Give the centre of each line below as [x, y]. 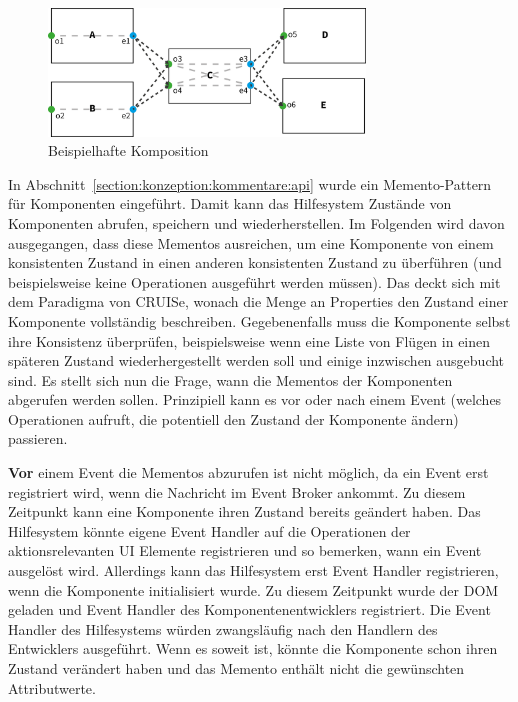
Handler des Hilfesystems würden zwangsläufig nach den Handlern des [223, 628]
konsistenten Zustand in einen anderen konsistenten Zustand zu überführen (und [255, 262]
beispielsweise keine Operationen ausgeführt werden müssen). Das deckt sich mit [254, 281]
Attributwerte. [52, 687]
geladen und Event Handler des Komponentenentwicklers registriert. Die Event [249, 609]
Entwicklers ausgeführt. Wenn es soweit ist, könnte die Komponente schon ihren [253, 648]
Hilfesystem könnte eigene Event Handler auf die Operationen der [209, 530]
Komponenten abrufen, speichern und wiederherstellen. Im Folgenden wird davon [256, 222]
